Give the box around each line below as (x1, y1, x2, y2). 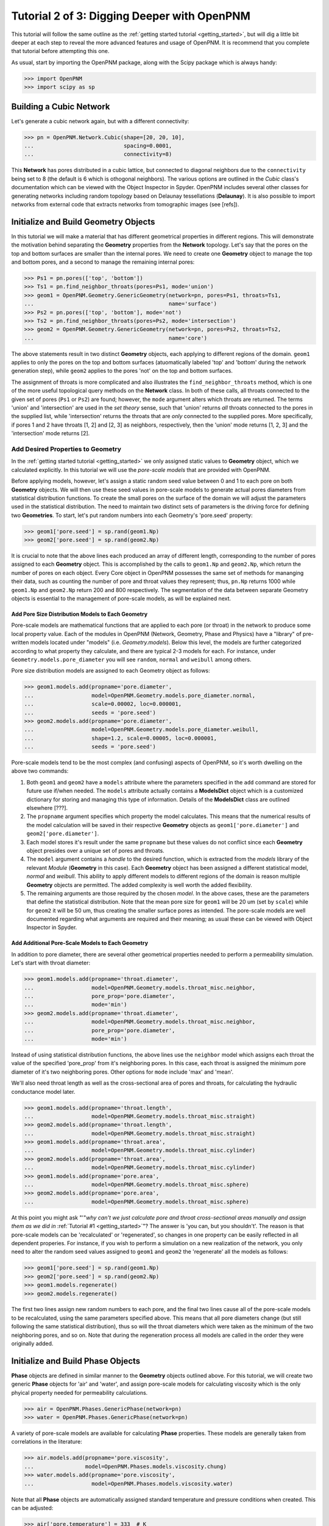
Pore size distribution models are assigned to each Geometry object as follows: (11, 667, 210, 674)
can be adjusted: (11, 1505, 54, 1512)
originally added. (11, 1340, 54, 1347)
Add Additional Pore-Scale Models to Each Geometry (11, 939, 149, 947)
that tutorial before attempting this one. (11, 48, 110, 55)
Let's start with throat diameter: (11, 959, 91, 967)
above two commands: (11, 767, 69, 775)
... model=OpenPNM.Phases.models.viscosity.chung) (24, 1463, 227, 1470)
